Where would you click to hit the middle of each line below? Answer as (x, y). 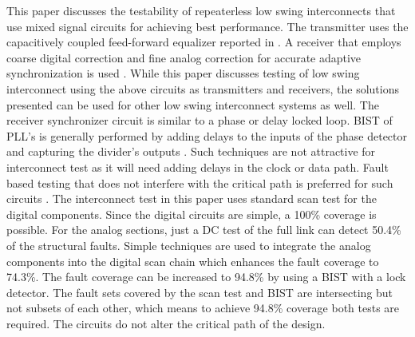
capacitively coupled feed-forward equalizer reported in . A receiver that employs (204, 42)
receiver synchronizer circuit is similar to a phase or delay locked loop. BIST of (200, 120)
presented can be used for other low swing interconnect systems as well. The (193, 104)
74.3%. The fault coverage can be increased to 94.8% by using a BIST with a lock (206, 277)
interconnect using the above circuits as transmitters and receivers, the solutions (203, 88)
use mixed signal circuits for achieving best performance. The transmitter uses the (207, 26)
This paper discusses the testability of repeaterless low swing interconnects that (201, 10)
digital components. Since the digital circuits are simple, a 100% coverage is (192, 214)
